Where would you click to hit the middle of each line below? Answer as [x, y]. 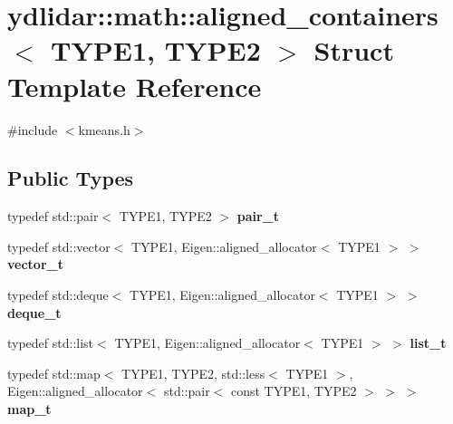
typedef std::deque [58, 295]
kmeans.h [104, 129]
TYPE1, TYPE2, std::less [193, 373]
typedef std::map [54, 373]
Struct [354, 50]
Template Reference [135, 86]
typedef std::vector [59, 246]
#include [33, 129]
